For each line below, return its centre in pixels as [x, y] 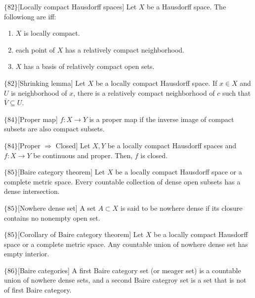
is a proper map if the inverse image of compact [162, 119]
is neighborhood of [39, 92]
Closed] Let [73, 145]
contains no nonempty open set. [52, 217]
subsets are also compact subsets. [54, 129]
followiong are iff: [30, 16]
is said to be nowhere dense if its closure [181, 208]
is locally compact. [52, 33]
